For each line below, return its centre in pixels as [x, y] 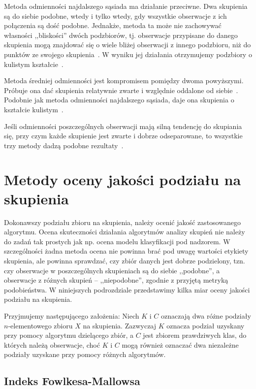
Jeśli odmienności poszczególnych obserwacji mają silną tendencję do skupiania [123, 126]
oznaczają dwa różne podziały [206, 315]
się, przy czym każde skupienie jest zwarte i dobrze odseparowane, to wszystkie [123, 136]
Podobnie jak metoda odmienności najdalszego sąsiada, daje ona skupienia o [119, 100]
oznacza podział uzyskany [206, 325]
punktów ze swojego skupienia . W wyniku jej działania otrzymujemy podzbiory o [128, 54]
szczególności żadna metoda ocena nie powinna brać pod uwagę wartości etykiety [126, 251]
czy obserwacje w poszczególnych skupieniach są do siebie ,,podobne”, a [112, 270]
